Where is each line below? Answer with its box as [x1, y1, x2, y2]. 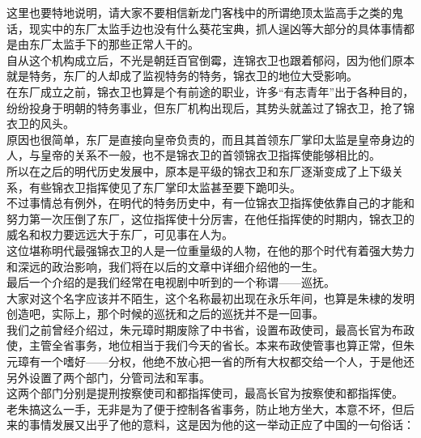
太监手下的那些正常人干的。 [51, 36, 199, 53]
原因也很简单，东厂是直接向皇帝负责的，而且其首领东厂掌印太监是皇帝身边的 [6, 130, 415, 147]
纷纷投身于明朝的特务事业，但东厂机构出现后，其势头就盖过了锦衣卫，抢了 [6, 99, 403, 116]
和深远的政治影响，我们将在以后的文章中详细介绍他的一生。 [6, 257, 324, 274]
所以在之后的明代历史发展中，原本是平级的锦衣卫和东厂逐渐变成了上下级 [6, 162, 392, 179]
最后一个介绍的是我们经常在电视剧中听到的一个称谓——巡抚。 [6, 274, 335, 291]
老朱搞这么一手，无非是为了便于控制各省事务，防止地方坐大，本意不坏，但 [6, 400, 403, 417]
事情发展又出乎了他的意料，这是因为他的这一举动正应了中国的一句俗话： [28, 416, 415, 433]
